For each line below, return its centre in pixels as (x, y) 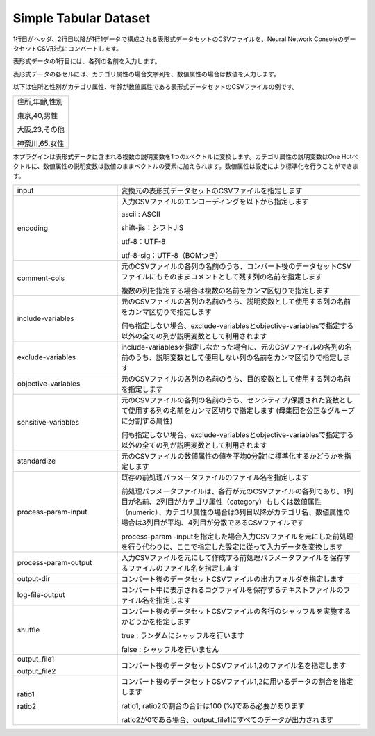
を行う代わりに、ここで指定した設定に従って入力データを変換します (232, 547)
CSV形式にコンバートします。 (80, 48)
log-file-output (41, 594)
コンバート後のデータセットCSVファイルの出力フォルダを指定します (233, 579)
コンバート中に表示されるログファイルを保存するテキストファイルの (232, 589)
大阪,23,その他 (41, 129)
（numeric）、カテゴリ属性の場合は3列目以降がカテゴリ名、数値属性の (236, 512)
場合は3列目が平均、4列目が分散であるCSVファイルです (213, 523)
